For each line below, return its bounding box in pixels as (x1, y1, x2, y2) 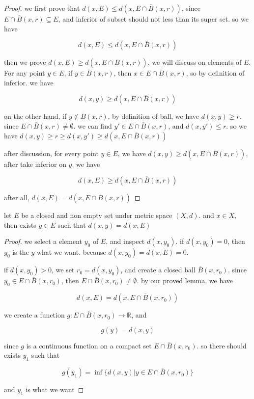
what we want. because (36, 247, 106, 257)
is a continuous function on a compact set (26, 340, 152, 350)
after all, (4, 192, 29, 203)
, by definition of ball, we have (108, 111, 199, 121)
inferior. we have (4, 77, 54, 87)
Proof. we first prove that (4, 3, 80, 13)
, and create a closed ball (120, 265, 196, 275)
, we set (52, 265, 75, 275)
